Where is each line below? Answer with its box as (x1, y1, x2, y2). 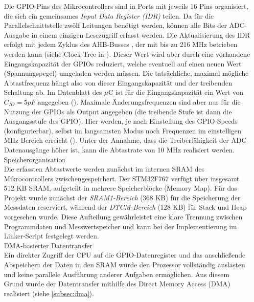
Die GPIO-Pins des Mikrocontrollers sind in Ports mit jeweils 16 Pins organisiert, (4, 1, 249, 11)
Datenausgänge (4, 144, 49, 154)
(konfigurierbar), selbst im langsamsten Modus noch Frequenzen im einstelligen (4, 125, 241, 135)
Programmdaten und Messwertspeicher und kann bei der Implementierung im (4, 221, 237, 231)
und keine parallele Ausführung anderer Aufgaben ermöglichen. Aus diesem (4, 269, 230, 279)
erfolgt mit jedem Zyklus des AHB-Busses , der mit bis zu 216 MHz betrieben (4, 39, 237, 49)
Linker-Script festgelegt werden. (4, 231, 99, 241)
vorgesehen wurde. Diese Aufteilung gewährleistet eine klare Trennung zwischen (4, 212, 243, 222)
